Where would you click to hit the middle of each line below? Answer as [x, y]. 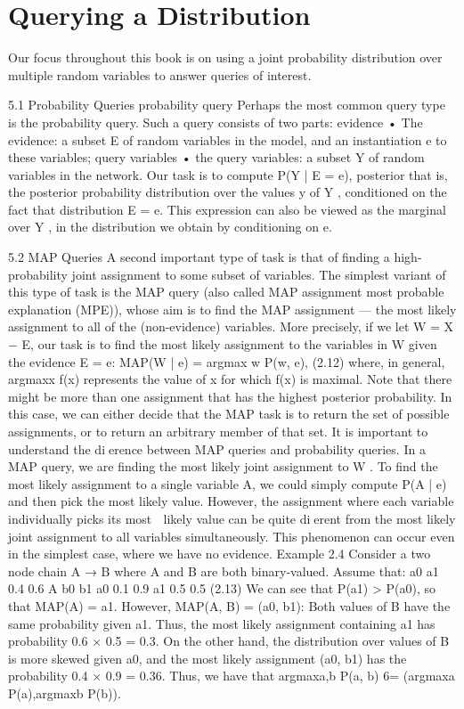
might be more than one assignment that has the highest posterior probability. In [230, 396]
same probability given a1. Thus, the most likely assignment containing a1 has [222, 623]
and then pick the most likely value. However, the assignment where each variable [231, 501]
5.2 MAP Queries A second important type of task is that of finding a [199, 257]
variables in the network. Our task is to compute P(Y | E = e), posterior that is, [228, 174]
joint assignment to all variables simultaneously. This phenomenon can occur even [232, 536]
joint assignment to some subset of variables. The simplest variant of [259, 274]
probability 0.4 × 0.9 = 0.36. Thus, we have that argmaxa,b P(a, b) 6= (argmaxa [232, 676]
